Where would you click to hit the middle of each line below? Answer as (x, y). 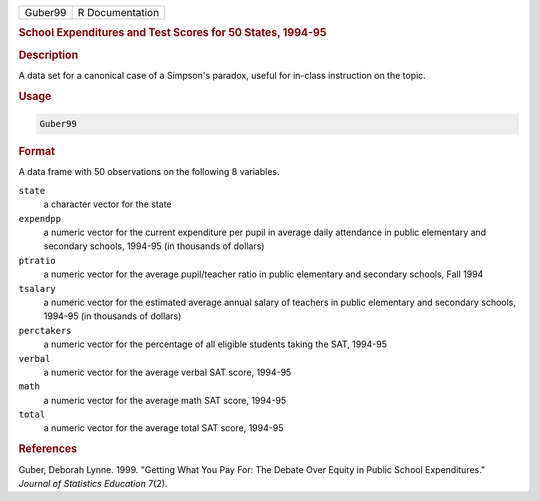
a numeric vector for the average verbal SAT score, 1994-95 (167, 372)
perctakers (45, 330)
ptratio (37, 260)
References (48, 449)
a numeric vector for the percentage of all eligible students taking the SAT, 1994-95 (215, 344)
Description (48, 55)
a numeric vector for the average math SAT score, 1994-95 (165, 400)
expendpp (40, 218)
